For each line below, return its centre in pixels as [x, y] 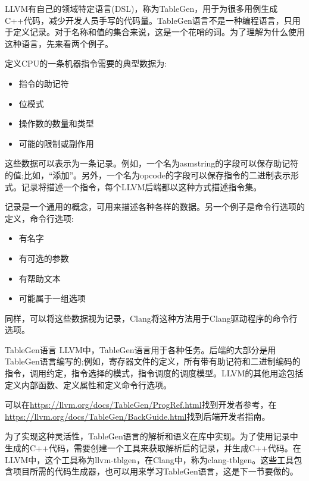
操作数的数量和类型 [56, 123]
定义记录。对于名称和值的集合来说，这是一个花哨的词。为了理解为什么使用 [159, 32]
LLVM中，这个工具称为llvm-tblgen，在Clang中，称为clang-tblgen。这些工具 [149, 459]
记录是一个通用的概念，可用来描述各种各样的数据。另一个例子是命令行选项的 [155, 207]
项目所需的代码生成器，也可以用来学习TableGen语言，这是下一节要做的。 [155, 471]
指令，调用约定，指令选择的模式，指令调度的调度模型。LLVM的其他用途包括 [154, 373]
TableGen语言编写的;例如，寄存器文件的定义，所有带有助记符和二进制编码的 [153, 361]
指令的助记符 [44, 83]
